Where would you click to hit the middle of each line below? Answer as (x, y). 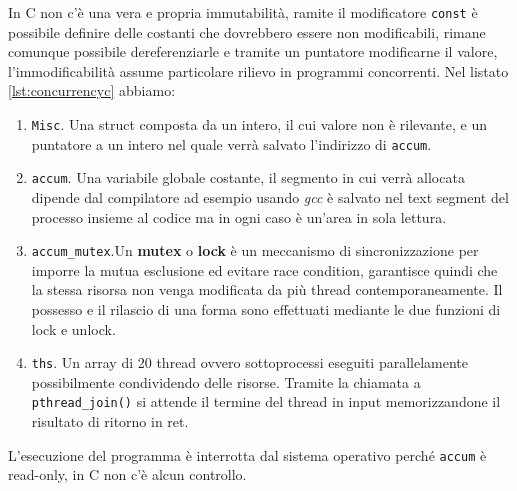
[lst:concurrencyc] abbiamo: (92, 90)
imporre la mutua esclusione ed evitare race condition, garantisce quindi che (264, 269)
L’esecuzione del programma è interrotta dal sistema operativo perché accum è (247, 454)
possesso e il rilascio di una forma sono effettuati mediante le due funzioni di (266, 309)
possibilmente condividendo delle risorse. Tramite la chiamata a (226, 381)
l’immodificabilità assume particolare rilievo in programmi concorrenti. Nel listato (258, 70)
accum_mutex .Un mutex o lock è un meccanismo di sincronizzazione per (255, 250)
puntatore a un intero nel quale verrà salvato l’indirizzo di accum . (231, 143)
